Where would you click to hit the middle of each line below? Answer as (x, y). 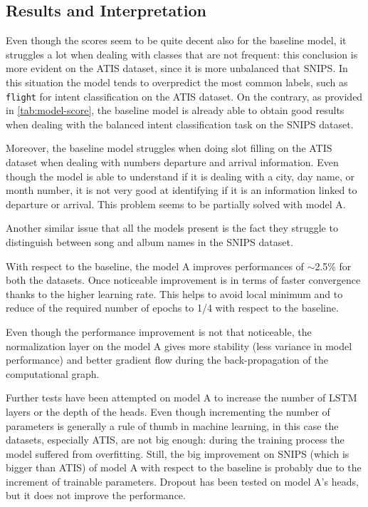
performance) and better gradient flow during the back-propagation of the (167, 360)
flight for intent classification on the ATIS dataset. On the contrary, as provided (184, 96)
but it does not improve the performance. (96, 495)
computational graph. (53, 373)
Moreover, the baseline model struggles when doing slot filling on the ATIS (169, 148)
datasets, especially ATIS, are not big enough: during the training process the (175, 440)
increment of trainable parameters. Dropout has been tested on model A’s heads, (182, 481)
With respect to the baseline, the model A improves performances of (155, 266)
